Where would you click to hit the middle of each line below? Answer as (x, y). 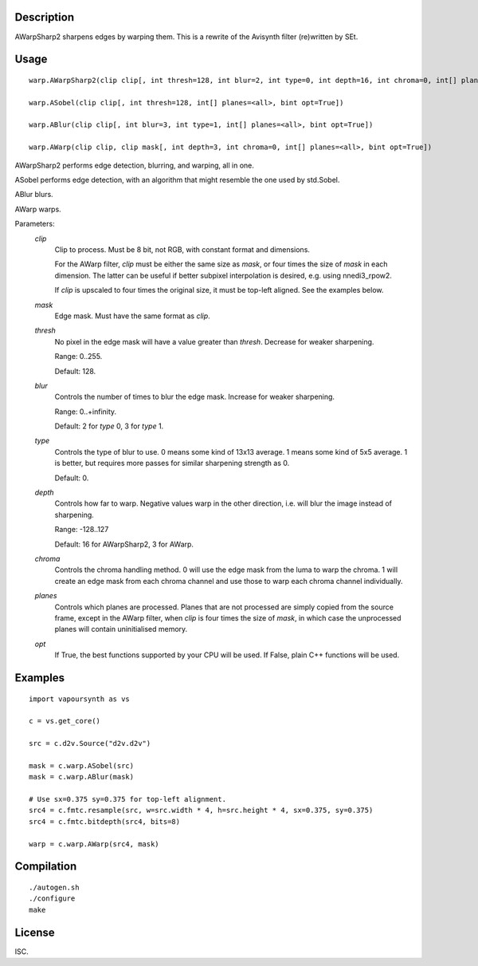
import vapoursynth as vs (80, 699)
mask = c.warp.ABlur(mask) (82, 777)
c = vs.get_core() (65, 721)
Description (45, 17)
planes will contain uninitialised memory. (121, 629)
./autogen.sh (54, 887)
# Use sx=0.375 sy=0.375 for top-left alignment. (128, 799)
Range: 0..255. (78, 357)
